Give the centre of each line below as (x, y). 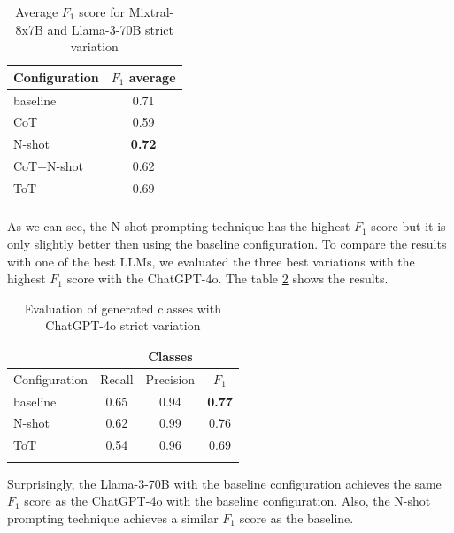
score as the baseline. (296, 518)
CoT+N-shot (49, 166)
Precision (170, 379)
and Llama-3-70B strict (110, 29)
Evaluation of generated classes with (123, 308)
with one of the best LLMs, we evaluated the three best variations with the (211, 261)
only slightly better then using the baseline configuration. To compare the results (227, 243)
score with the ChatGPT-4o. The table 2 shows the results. (227, 278)
